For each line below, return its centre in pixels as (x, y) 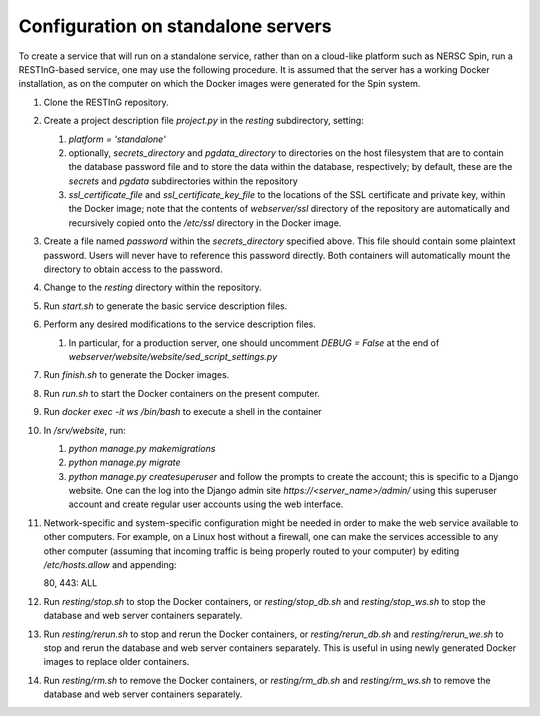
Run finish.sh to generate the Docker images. (136, 375)
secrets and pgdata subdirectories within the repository (183, 181)
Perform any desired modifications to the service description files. (180, 324)
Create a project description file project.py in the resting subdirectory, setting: (203, 121)
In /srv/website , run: (84, 430)
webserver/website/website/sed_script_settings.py (173, 356)
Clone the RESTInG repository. (106, 102)
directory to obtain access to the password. (133, 269)
